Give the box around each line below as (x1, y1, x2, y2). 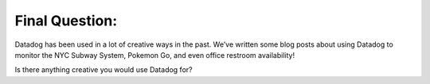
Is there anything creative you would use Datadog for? (14, 65, 193, 74)
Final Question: (14, 12, 118, 29)
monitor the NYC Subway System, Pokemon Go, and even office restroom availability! (14, 50, 295, 59)
